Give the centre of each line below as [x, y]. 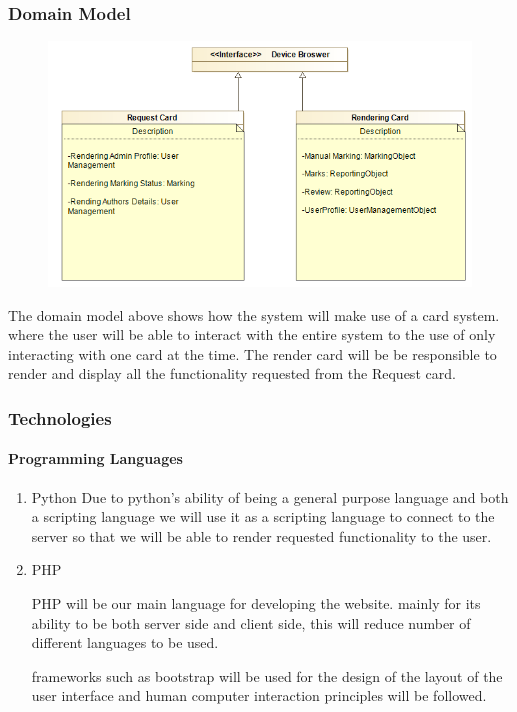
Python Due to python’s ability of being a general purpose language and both [270, 496]
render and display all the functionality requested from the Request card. [232, 373]
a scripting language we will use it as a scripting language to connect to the [263, 516]
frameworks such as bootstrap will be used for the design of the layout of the [267, 675]
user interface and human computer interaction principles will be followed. [259, 695]
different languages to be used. [125, 642]
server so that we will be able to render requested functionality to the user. [261, 535]
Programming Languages [95, 458]
